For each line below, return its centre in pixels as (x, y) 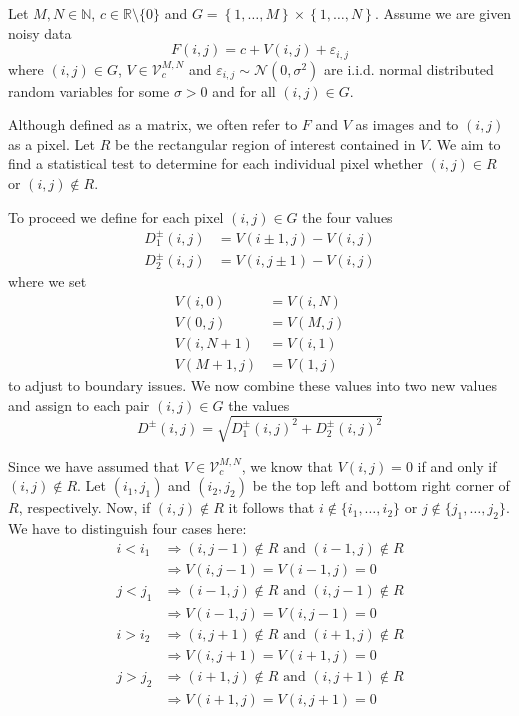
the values (259, 404)
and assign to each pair (79, 404)
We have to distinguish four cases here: (127, 528)
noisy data (40, 32)
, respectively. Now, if (84, 507)
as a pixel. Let (51, 143)
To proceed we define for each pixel (116, 216)
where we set (47, 281)
